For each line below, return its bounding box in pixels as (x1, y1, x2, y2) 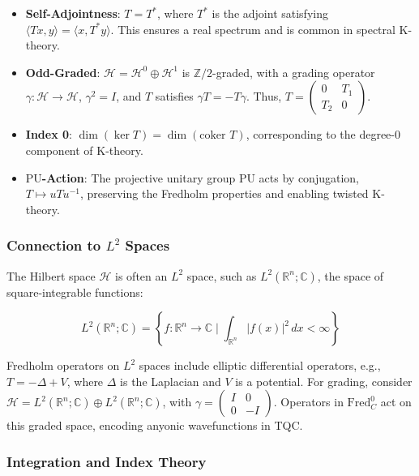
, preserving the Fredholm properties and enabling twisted (79, 185, 369, 202)
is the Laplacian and (120, 372, 221, 389)
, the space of (317, 267, 384, 284)
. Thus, (246, 88, 282, 105)
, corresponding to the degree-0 (246, 126, 400, 143)
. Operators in (273, 393, 344, 410)
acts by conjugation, (259, 169, 359, 186)
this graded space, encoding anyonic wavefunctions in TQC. (6, 417, 303, 434)
